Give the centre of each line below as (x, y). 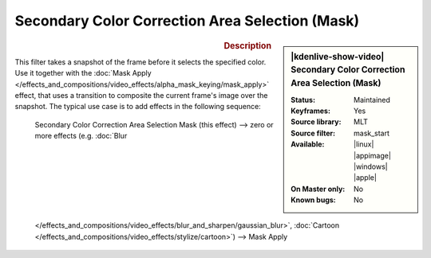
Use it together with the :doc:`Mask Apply (83, 73)
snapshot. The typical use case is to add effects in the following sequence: (138, 107)
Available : (308, 144)
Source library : (316, 122)
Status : (303, 100)
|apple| (365, 178)
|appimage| (372, 155)
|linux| (364, 144)
